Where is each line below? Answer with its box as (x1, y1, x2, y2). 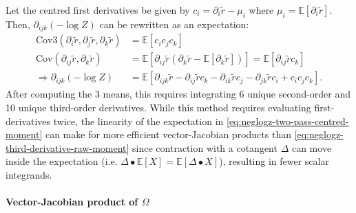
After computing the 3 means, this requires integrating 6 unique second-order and (6, 87, 351, 101)
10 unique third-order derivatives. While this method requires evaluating (6, 100, 311, 114)
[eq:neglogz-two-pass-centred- (226, 113, 349, 128)
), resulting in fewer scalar (219, 154, 329, 168)
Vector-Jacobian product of (6, 194, 138, 209)
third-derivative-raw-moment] (6, 140, 129, 155)
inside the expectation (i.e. (6, 154, 118, 168)
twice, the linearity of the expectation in (53, 113, 224, 128)
